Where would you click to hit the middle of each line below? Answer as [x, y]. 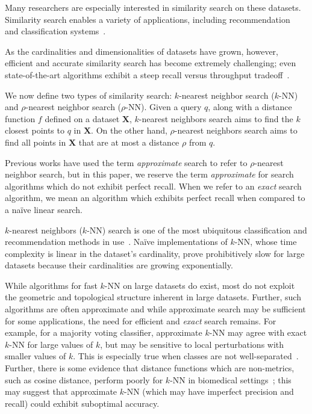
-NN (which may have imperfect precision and [209, 391]
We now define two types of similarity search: [89, 95]
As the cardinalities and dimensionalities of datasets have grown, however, [142, 51]
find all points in [36, 142]
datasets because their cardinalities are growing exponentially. [119, 265]
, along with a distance [250, 107]
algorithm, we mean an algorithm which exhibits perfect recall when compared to [155, 198]
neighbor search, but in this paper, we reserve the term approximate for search [149, 174]
